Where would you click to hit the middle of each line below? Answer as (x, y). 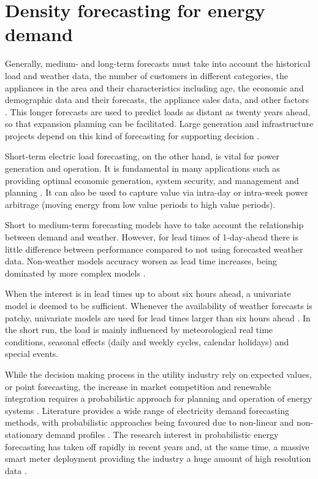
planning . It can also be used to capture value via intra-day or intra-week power (157, 192)
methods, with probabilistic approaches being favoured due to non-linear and (150, 422)
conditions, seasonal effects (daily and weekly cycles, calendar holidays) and (147, 341)
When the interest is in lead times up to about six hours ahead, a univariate (148, 293)
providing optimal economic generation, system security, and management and (152, 180)
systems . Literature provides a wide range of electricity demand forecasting (147, 410)
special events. (32, 354)
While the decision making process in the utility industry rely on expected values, (158, 374)
